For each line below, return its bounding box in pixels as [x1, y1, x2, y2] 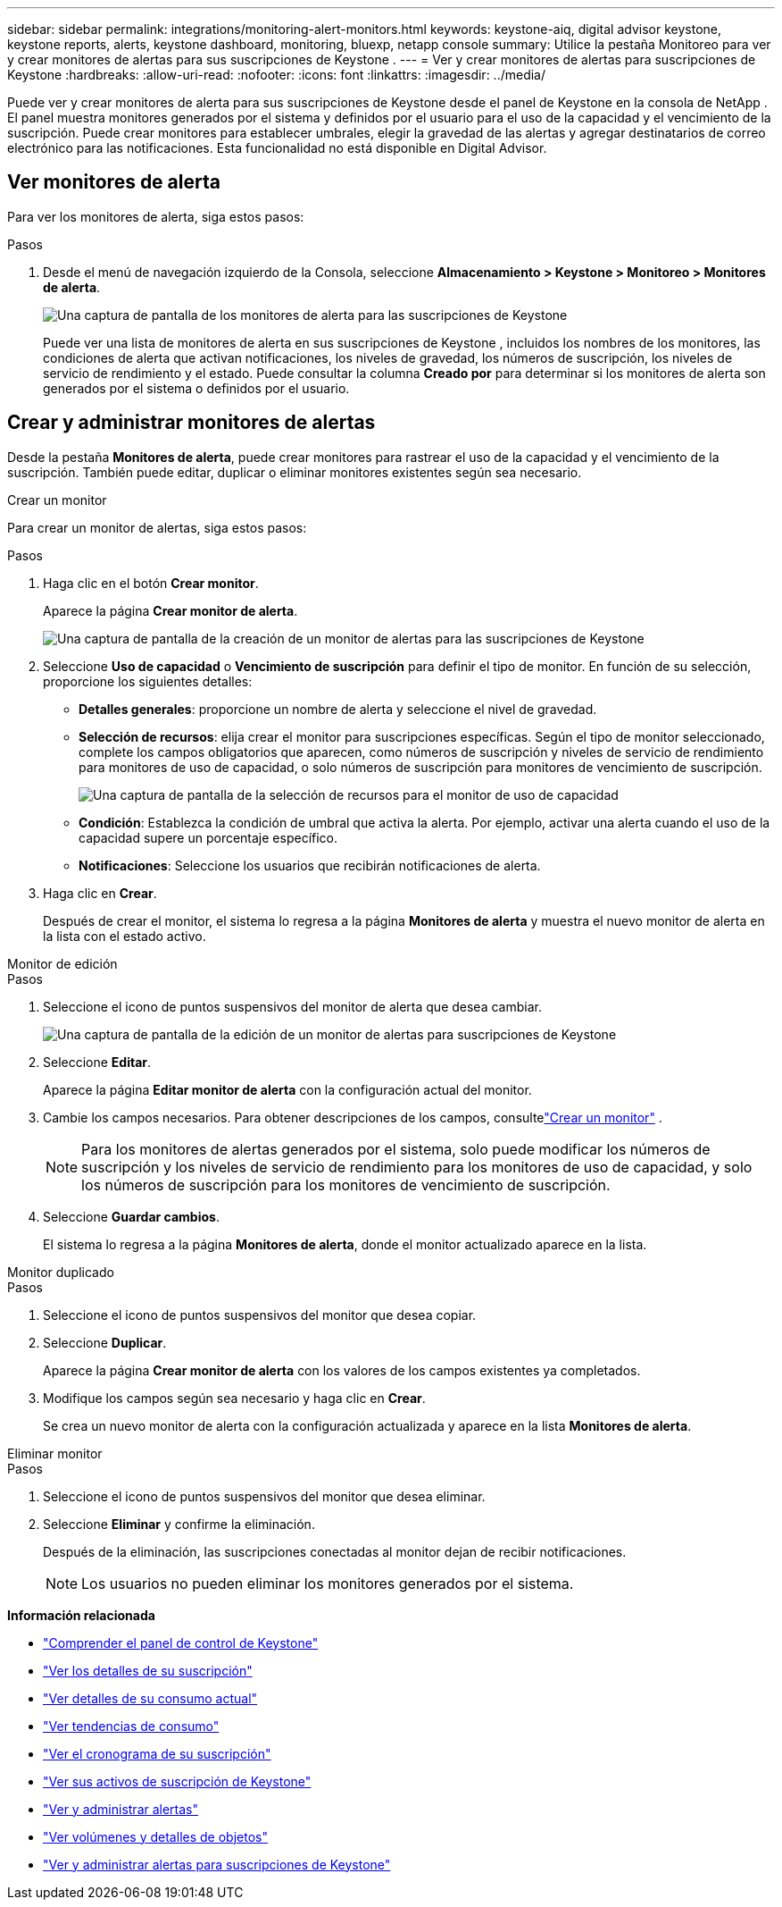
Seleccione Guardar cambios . [43, 1208, 220, 1224]
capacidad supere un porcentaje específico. [79, 829, 338, 845]
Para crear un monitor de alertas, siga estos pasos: [7, 519, 307, 535]
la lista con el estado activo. [43, 928, 206, 944]
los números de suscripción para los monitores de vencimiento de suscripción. [81, 1175, 611, 1194]
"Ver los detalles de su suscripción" [43, 1662, 253, 1678]
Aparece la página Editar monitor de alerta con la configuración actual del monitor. [43, 1081, 532, 1097]
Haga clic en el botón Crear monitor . [43, 575, 259, 591]
